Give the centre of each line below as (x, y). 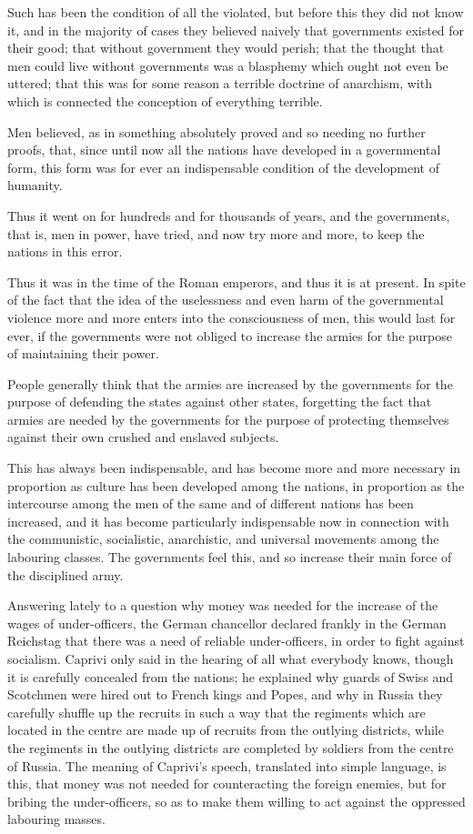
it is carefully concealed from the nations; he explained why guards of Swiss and (231, 676)
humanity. (35, 185)
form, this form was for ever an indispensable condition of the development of (223, 167)
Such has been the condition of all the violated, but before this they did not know (236, 12)
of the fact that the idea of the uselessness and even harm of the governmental (226, 300)
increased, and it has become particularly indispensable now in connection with (228, 521)
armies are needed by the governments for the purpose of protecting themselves (228, 419)
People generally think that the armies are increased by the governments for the (230, 383)
